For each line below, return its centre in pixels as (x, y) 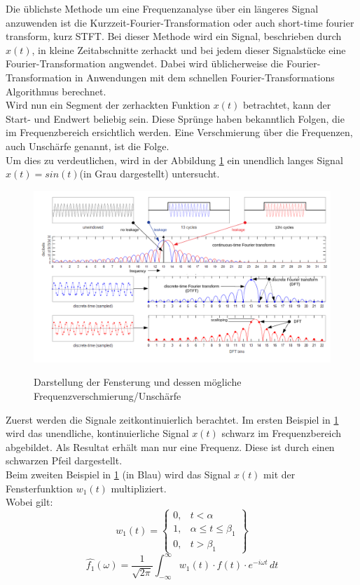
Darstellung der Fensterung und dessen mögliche (138, 382)
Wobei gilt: (29, 502)
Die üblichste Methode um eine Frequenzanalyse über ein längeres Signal (162, 8)
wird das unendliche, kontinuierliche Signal (97, 433)
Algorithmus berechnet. (56, 91)
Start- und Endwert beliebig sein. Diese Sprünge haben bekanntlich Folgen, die (175, 118)
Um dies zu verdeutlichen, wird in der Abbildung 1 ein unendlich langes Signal (174, 160)
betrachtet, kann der (287, 105)
